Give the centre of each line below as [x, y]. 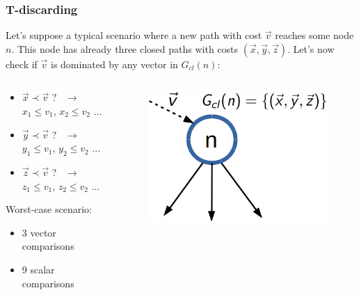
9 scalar [38, 269]
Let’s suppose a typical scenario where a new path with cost [134, 35]
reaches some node [314, 35]
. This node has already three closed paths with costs [125, 48]
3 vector [39, 232]
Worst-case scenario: [49, 209]
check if [22, 64]
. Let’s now [311, 48]
